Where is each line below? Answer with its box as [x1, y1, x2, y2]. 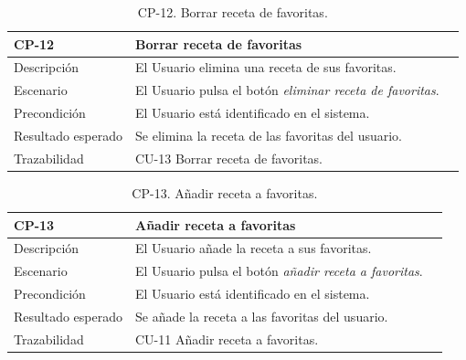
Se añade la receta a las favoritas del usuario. [135, 306, 388, 325]
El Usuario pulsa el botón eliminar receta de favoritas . [135, 80, 440, 100]
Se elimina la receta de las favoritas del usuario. [135, 125, 402, 144]
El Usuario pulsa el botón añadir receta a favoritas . [135, 261, 423, 281]
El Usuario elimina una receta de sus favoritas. [135, 58, 397, 77]
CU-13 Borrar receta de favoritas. [135, 148, 323, 167]
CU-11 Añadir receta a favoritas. [135, 329, 319, 348]
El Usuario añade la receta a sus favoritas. [135, 238, 372, 258]
